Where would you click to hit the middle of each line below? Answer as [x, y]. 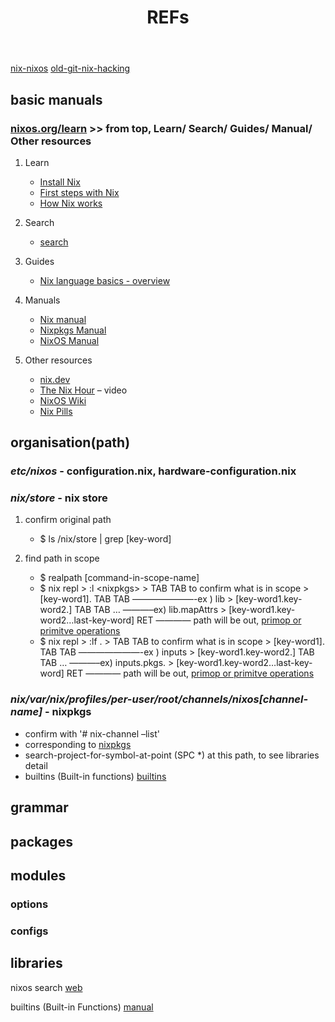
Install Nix [60, 182]
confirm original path [68, 520]
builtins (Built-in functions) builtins [95, 776]
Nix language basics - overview [105, 280]
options [29, 904]
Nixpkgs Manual [73, 330]
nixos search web [46, 987]
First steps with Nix [79, 192]
